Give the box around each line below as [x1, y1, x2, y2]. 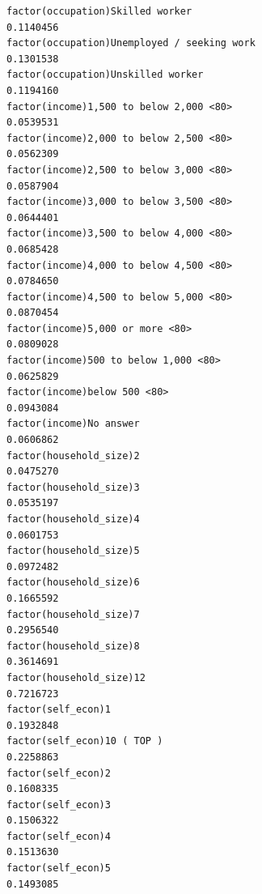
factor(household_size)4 [6, 513, 140, 525]
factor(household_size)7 [6, 608, 140, 620]
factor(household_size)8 [6, 640, 140, 652]
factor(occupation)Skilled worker [6, 6, 192, 17]
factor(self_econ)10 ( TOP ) [6, 735, 163, 747]
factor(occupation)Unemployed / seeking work [6, 37, 256, 49]
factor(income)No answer [6, 418, 140, 430]
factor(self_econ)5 [6, 862, 111, 875]
